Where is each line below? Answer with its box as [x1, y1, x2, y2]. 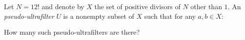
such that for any [144, 11, 196, 21]
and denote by [41, 1, 84, 11]
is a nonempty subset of [63, 11, 134, 21]
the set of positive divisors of [94, 1, 181, 11]
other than [190, 1, 222, 11]
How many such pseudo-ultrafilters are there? [4, 27, 140, 37]
